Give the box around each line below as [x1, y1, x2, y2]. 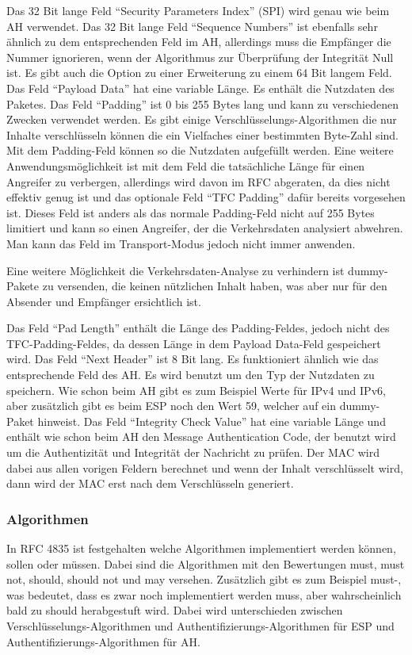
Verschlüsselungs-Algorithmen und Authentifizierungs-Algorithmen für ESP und [6, 618, 395, 634]
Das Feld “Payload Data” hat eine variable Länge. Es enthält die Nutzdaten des [6, 79, 395, 96]
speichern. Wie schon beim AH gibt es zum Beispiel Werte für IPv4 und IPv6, [6, 381, 386, 398]
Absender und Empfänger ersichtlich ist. [6, 293, 201, 309]
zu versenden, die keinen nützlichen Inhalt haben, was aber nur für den [42, 278, 387, 294]
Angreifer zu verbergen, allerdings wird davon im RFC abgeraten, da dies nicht [6, 173, 391, 190]
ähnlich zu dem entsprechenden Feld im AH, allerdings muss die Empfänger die [6, 33, 391, 50]
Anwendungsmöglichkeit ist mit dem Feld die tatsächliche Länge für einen [6, 157, 365, 174]
